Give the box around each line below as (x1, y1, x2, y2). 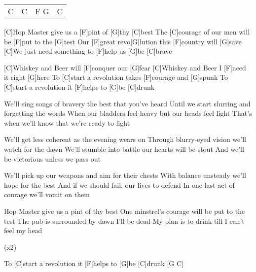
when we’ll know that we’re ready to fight (4, 117, 130, 128)
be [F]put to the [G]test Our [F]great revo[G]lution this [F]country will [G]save (4, 36, 242, 46)
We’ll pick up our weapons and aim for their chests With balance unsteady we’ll (4, 170, 246, 180)
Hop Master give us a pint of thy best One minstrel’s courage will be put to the (4, 205, 245, 216)
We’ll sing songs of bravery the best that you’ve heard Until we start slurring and (4, 98, 251, 108)
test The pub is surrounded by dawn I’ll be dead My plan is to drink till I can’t (4, 215, 245, 226)
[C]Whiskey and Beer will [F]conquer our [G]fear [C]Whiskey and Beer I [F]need (4, 62, 246, 72)
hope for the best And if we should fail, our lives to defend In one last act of (4, 179, 235, 190)
